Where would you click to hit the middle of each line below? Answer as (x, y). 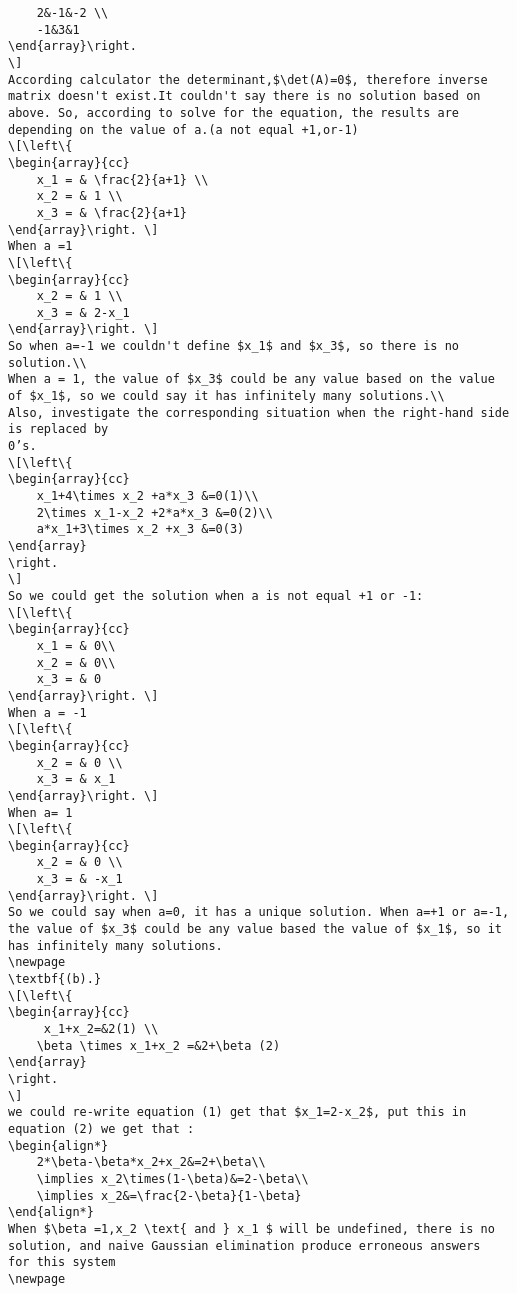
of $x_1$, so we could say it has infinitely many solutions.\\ (226, 396)
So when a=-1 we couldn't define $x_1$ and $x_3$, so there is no (234, 346)
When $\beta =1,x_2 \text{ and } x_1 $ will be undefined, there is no (251, 1228)
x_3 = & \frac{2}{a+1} (111, 212)
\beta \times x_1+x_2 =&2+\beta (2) (158, 1045)
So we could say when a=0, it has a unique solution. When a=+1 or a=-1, (259, 912)
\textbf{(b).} (55, 979)
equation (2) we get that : (101, 1128)
